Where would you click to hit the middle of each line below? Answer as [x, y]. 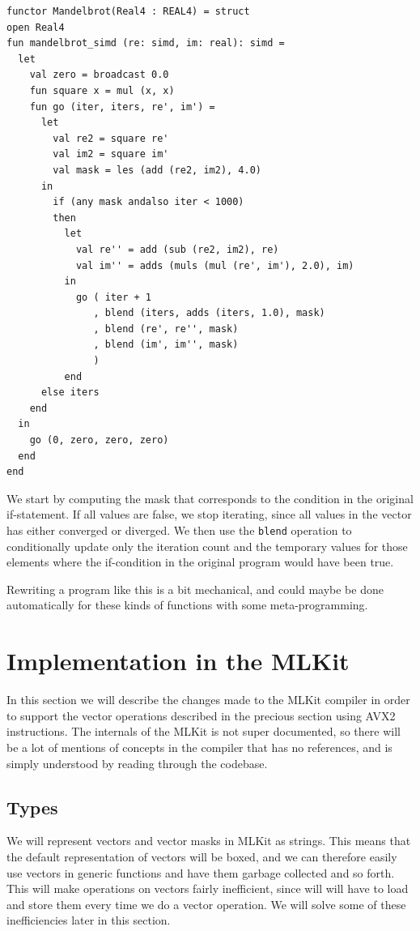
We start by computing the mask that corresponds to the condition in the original [210, 498]
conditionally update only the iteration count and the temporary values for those [207, 546]
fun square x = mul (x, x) [102, 90]
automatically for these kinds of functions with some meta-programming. [187, 605]
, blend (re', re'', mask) [166, 329]
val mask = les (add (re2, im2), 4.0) [157, 170]
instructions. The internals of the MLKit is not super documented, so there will [204, 731]
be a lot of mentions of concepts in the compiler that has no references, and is [199, 747]
